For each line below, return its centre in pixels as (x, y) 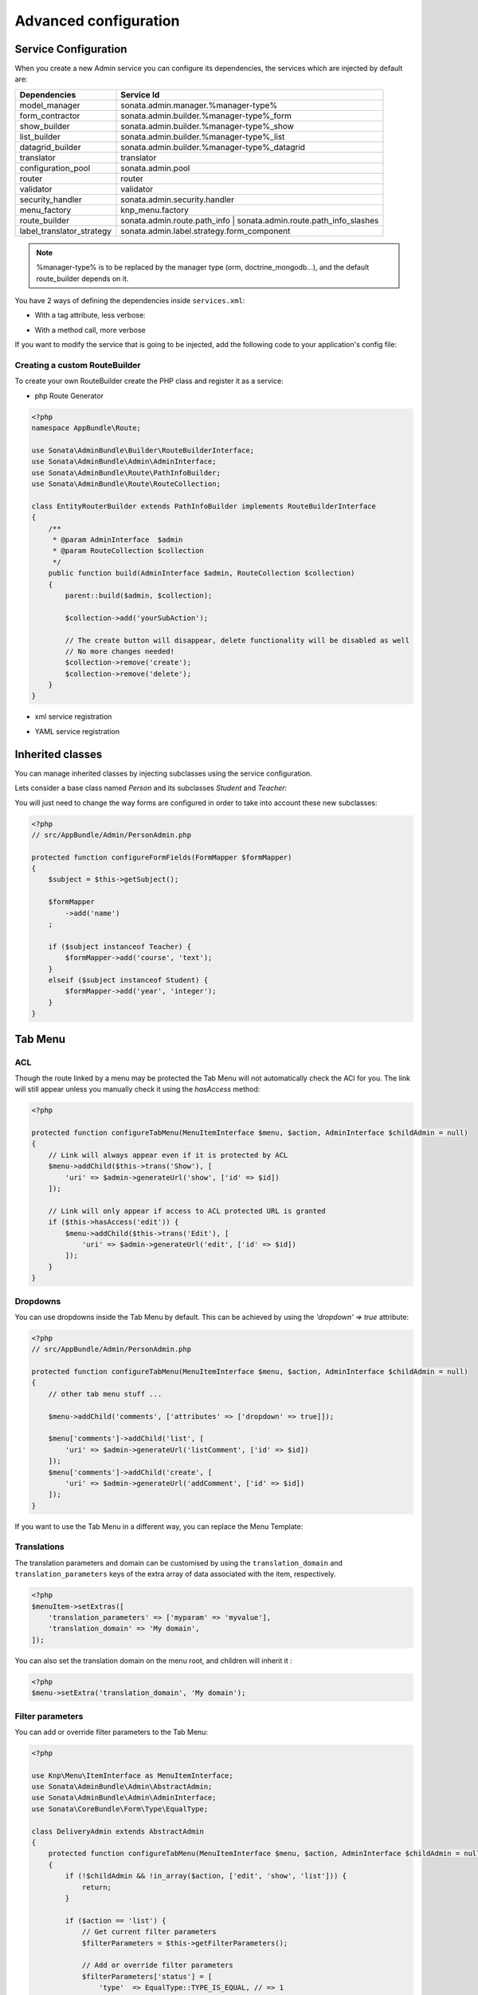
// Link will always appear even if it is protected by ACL (168, 1155)
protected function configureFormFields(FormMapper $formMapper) (162, 857)
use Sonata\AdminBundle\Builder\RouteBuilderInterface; (143, 450)
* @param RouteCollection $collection (128, 551)
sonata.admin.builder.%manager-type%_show (208, 126)
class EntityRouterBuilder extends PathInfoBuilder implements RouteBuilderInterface (204, 506)
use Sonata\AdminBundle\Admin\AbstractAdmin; (122, 1787)
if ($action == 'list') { (116, 1920)
